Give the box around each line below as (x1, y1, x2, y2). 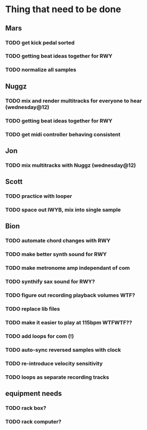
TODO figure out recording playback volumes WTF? (5, 292, 135, 299)
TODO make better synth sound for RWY (5, 251, 107, 258)
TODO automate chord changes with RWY (5, 237, 111, 244)
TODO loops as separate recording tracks (5, 374, 109, 381)
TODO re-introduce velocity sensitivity (5, 360, 103, 367)
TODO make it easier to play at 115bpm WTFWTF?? (5, 319, 132, 326)
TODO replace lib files (5, 305, 60, 312)
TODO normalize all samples (5, 66, 77, 73)
